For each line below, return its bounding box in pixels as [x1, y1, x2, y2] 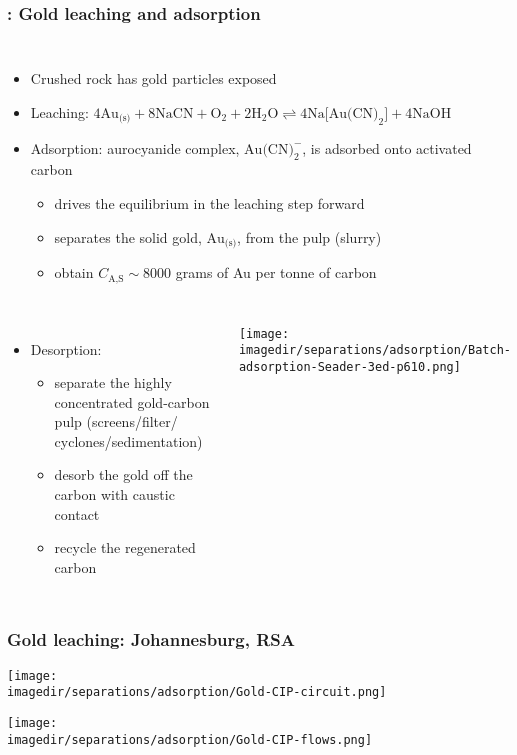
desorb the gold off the [54, 464, 193, 485]
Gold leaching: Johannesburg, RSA [7, 627, 295, 652]
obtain [54, 262, 94, 283]
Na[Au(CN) [307, 106, 379, 121]
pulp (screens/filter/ [54, 411, 178, 432]
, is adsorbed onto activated [302, 137, 472, 158]
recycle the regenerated [54, 537, 196, 558]
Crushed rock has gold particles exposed [30, 68, 277, 89]
